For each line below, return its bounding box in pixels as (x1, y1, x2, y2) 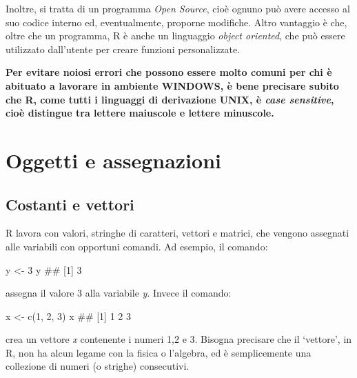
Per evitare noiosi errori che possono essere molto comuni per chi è (6, 65, 332, 79)
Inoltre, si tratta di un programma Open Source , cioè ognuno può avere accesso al (6, 1, 350, 15)
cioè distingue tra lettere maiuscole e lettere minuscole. (6, 106, 274, 120)
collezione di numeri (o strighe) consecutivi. (6, 359, 190, 373)
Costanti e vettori (6, 193, 134, 215)
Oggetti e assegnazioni (6, 146, 221, 174)
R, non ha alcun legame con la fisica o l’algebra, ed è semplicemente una (6, 345, 312, 359)
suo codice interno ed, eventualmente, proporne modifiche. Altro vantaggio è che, (6, 14, 347, 29)
